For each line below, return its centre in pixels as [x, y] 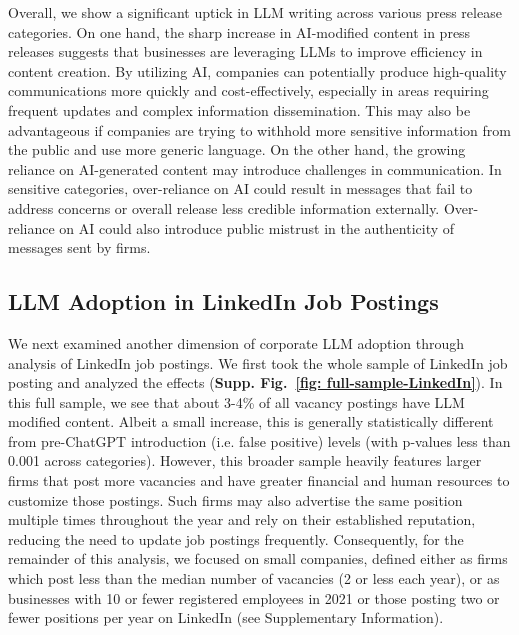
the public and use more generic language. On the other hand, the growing [237, 149]
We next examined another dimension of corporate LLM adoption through [236, 342]
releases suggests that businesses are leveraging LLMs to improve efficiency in [245, 51]
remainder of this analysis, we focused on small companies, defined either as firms [258, 558]
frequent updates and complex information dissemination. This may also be [239, 109]
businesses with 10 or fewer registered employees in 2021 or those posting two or [254, 597]
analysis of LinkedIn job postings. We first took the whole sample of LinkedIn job [258, 362]
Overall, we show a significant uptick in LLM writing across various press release [255, 12]
